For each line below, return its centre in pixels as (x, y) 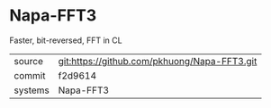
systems (32, 90)
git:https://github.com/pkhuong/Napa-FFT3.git (158, 61)
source (28, 61)
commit (30, 75)
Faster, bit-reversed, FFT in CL (66, 40)
